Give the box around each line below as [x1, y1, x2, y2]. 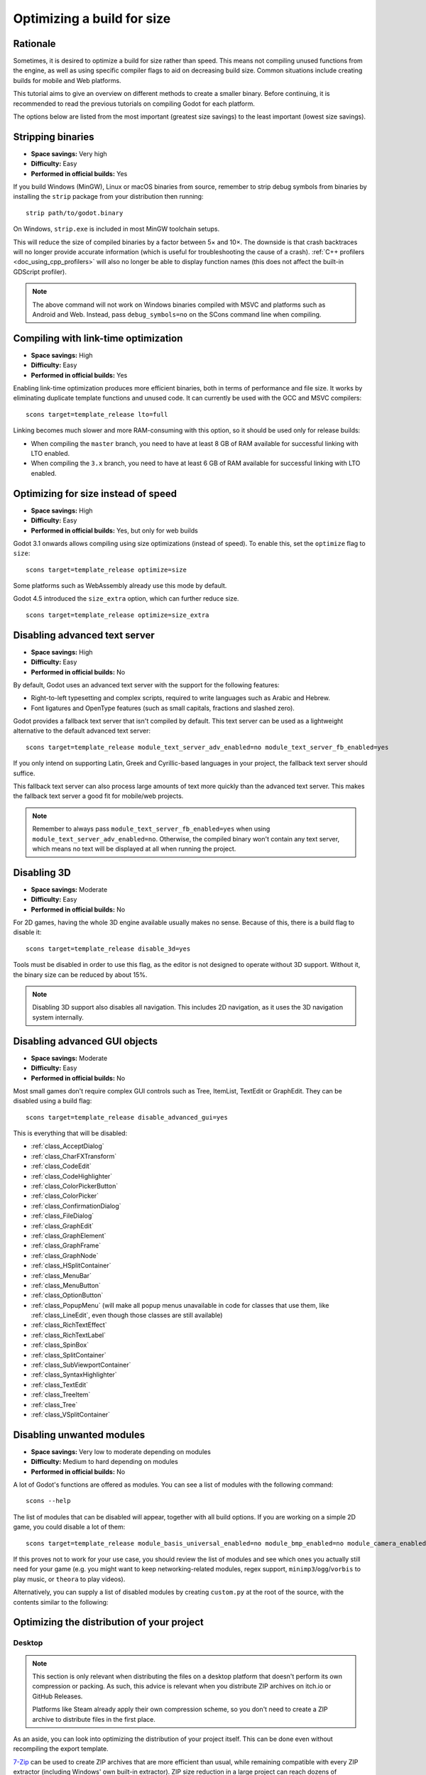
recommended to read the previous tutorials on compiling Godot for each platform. [13, 99, 255, 108]
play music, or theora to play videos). [13, 1575, 126, 1583]
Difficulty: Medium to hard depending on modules [31, 1458, 179, 1466]
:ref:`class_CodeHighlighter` [31, 1171, 113, 1180]
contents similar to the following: [13, 1597, 109, 1606]
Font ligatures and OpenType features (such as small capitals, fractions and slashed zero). [31, 704, 295, 712]
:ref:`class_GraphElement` [31, 1231, 106, 1240]
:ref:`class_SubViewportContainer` [31, 1360, 131, 1370]
